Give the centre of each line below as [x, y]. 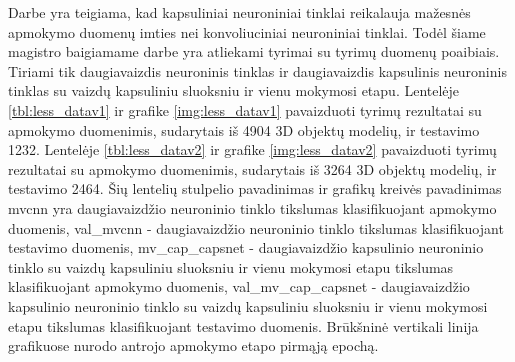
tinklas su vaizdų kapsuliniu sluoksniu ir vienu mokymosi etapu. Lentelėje [234, 90]
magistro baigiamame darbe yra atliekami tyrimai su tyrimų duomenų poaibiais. [254, 51]
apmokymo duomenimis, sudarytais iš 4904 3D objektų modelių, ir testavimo [244, 129]
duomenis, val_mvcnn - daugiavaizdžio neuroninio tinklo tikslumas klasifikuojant [256, 227]
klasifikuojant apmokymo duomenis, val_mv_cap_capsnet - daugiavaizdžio [239, 286]
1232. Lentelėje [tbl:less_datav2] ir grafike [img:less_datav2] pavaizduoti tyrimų [252, 149]
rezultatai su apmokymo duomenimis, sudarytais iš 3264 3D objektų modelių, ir [252, 168]
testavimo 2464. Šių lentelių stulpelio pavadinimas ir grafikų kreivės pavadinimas [255, 188]
